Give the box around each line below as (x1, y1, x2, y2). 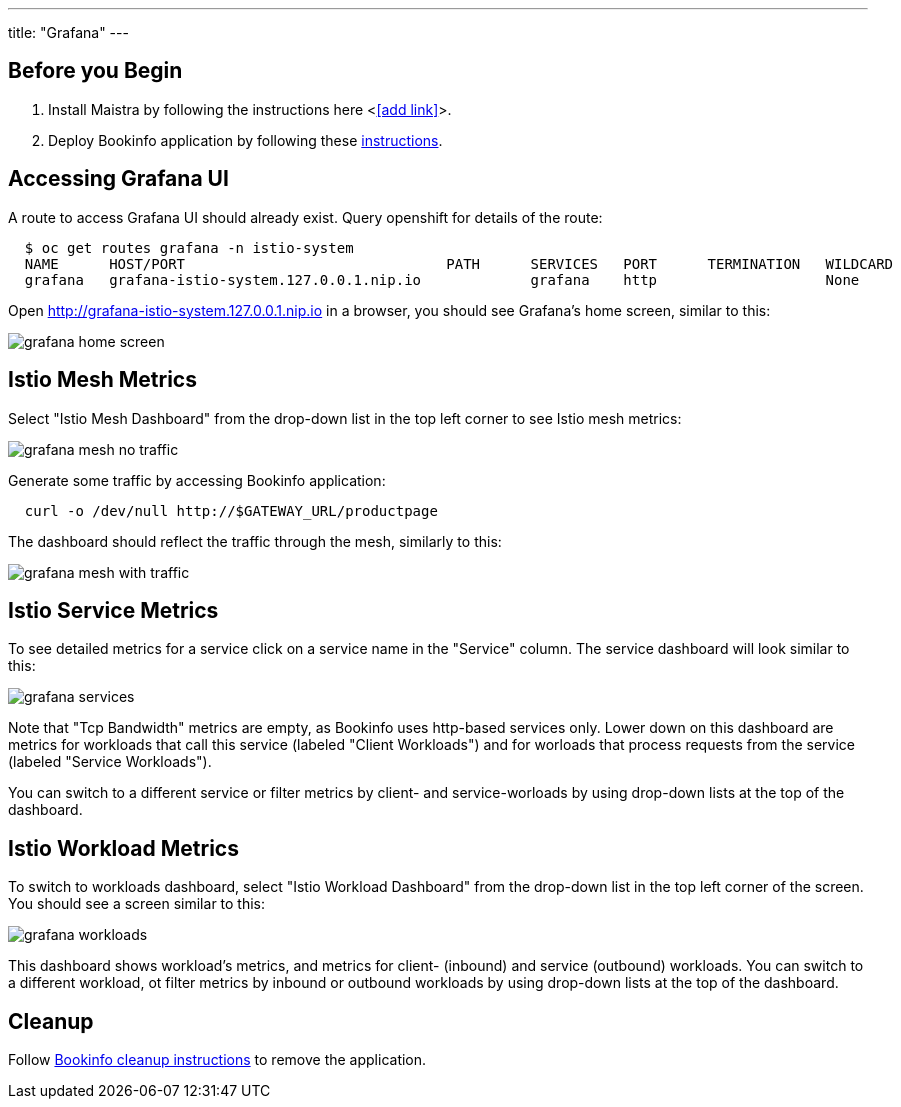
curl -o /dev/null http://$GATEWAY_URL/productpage (24, 502, 438, 519)
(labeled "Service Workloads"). (8, 753, 212, 771)
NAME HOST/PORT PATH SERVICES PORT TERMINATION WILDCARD (24, 255, 894, 272)
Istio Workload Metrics (8, 835, 239, 861)
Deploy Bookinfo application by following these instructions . (48, 131, 443, 149)
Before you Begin (8, 58, 183, 84)
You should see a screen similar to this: (8, 895, 266, 913)
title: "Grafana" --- (8, 24, 129, 41)
